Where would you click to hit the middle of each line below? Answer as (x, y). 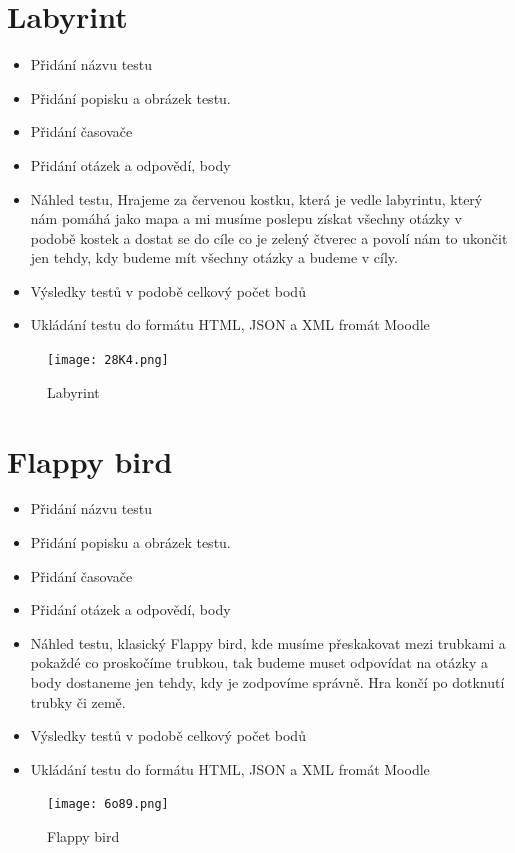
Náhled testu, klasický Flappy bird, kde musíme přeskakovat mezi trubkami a (268, 642)
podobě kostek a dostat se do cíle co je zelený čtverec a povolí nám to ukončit (269, 237)
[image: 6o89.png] (108, 804)
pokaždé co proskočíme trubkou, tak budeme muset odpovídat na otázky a (259, 662)
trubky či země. (78, 701)
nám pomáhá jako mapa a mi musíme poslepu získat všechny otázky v (246, 218)
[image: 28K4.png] (108, 360)
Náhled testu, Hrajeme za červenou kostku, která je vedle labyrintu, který (256, 198)
